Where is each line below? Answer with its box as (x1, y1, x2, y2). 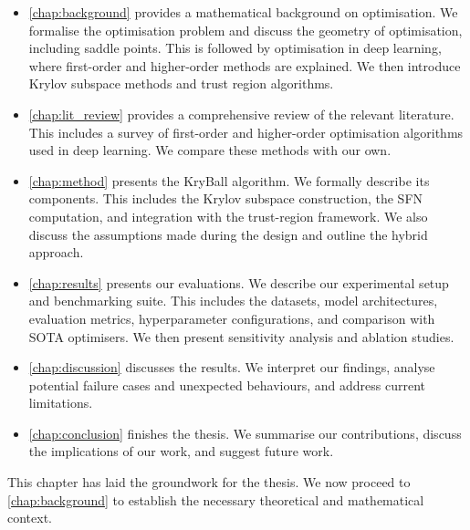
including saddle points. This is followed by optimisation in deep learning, (28, 38, 442, 57)
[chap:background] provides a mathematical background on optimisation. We (28, 3, 458, 21)
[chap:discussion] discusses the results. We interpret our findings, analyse (28, 358, 435, 377)
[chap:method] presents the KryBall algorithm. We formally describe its (28, 171, 430, 190)
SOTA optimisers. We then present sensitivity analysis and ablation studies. (28, 327, 454, 346)
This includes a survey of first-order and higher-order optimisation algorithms (28, 122, 464, 141)
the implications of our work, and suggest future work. (28, 442, 334, 461)
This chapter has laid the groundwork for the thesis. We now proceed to (7, 473, 411, 492)
